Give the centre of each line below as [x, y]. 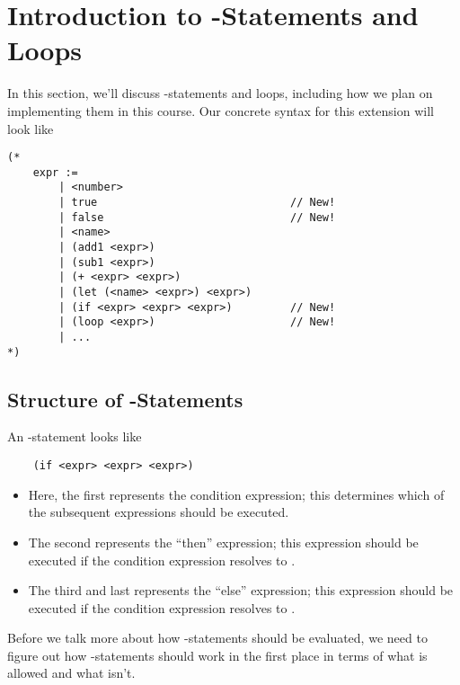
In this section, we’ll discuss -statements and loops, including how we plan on [220, 93]
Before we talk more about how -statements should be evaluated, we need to [217, 638]
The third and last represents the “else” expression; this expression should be [241, 590]
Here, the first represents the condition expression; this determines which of [236, 494]
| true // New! [197, 203]
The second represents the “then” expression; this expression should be [223, 542]
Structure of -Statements [125, 399]
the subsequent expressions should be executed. [159, 512]
